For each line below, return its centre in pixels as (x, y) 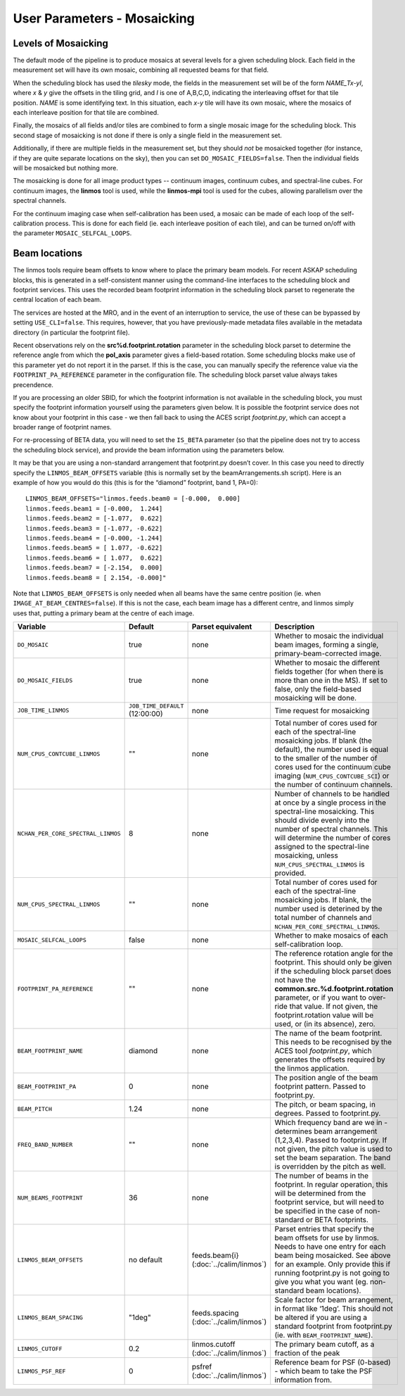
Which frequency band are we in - (331, 1123)
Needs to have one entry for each (330, 1247)
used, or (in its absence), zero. (325, 1024)
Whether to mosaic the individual (329, 636)
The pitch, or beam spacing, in (325, 1105)
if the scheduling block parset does (333, 971)
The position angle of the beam (326, 1078)
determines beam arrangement (326, 1131)
